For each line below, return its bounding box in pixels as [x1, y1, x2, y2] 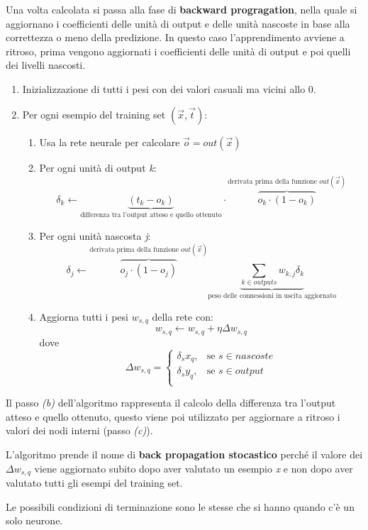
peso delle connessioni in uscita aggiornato [208, 292, 337, 300]
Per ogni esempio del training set [22, 106, 166, 121]
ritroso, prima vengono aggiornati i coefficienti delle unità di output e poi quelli [6, 43, 351, 58]
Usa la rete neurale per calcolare [39, 134, 180, 149]
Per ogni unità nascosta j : [39, 228, 151, 243]
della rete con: [152, 309, 213, 324]
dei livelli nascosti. [6, 57, 86, 72]
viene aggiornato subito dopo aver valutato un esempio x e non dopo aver [34, 460, 353, 475]
